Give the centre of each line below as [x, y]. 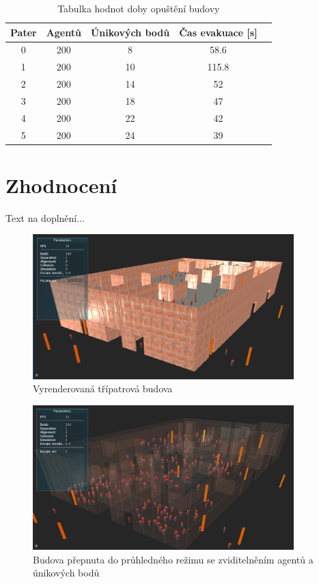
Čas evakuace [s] [218, 32]
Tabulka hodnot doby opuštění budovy [139, 8]
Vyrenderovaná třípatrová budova [103, 389]
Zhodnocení [61, 185]
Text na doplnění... [45, 217]
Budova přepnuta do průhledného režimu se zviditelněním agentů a [173, 559]
